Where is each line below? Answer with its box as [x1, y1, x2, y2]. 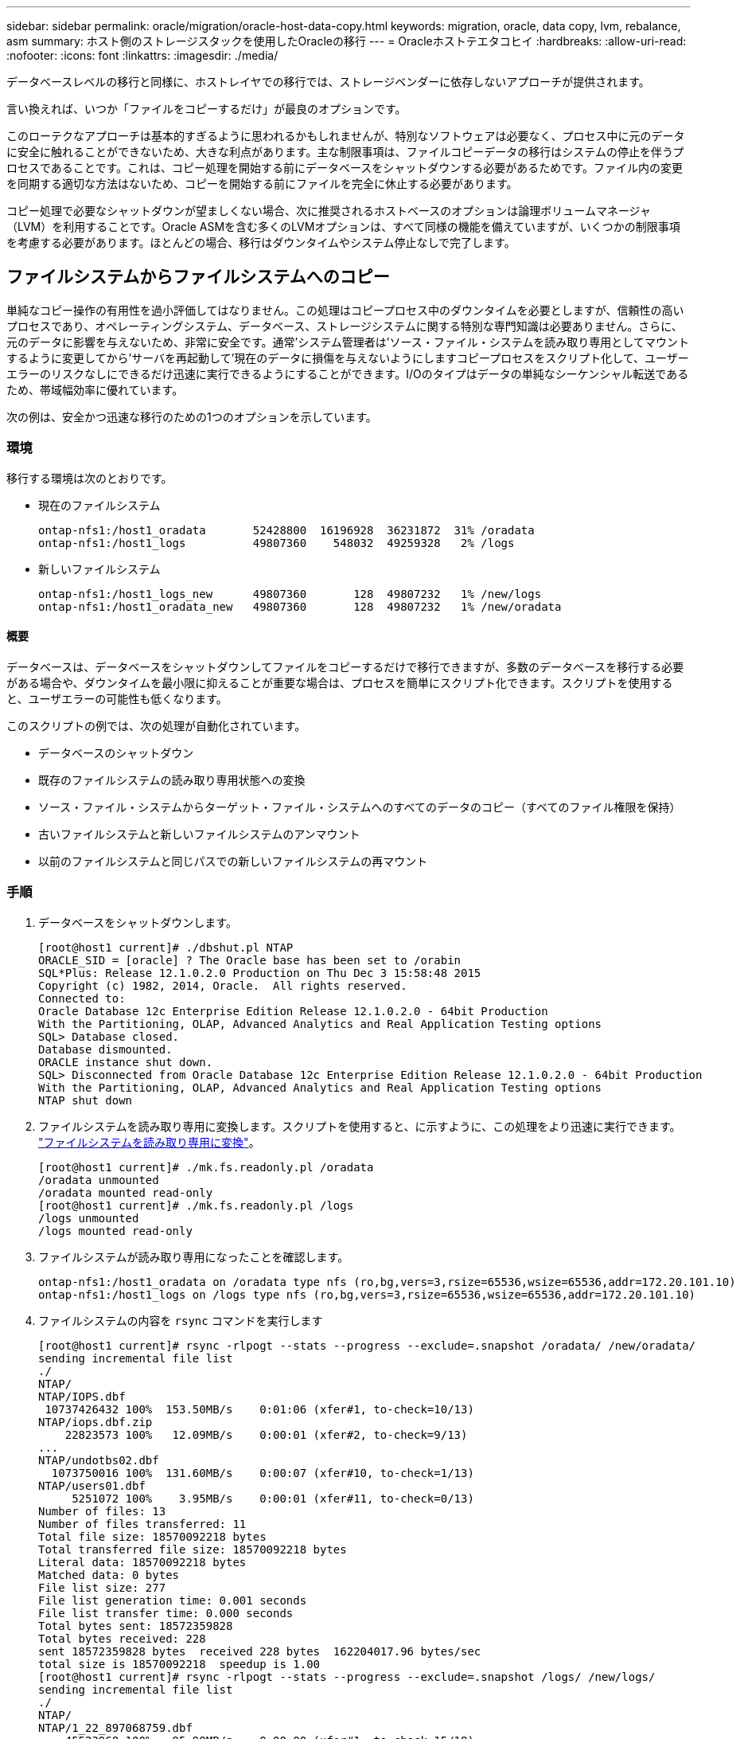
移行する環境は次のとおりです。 [6, 471, 173, 485]
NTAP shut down [38, 1093, 133, 1107]
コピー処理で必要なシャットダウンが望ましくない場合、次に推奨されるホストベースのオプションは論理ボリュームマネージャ [6, 204, 651, 217]
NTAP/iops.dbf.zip [38, 1415, 153, 1428]
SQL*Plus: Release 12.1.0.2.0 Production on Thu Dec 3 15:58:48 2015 [38, 966, 481, 979]
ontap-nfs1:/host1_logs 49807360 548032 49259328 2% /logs [38, 536, 515, 549]
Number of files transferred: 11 [38, 1517, 247, 1530]
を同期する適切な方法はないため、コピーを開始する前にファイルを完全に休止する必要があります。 [6, 177, 518, 190]
